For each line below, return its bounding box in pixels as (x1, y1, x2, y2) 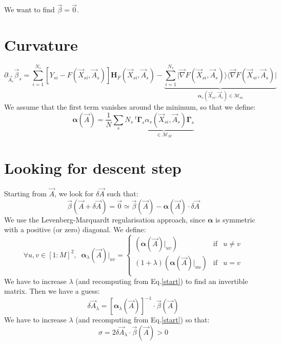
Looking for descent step (4, 157, 182, 178)
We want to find (4, 4, 55, 15)
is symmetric (215, 214, 255, 225)
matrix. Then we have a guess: (4, 286, 100, 296)
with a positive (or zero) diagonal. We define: (4, 224, 146, 235)
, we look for (54, 188, 94, 199)
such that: (107, 188, 138, 199)
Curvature (4, 34, 78, 55)
